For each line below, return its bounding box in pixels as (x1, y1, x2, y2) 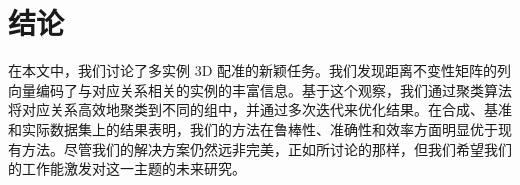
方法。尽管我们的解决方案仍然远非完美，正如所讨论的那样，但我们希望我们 (21, 138, 512, 159)
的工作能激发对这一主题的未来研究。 (8, 158, 246, 179)
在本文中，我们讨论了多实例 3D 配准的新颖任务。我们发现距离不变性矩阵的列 (8, 60, 512, 81)
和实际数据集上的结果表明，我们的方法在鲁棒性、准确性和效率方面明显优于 (8, 118, 498, 139)
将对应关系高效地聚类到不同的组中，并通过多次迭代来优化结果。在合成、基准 (8, 99, 512, 120)
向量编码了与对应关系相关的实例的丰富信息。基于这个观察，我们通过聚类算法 (8, 79, 512, 100)
